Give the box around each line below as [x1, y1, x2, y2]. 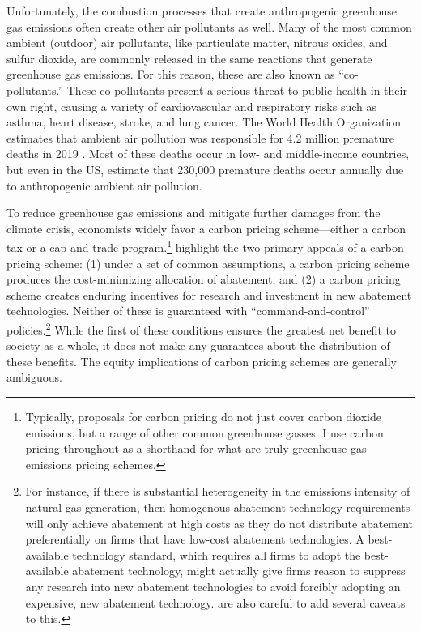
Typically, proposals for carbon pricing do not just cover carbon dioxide [25, 407, 381, 424]
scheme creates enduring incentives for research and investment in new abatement [6, 286, 412, 303]
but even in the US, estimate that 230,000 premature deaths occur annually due [6, 160, 404, 177]
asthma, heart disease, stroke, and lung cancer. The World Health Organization [6, 113, 402, 130]
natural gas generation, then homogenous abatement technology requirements [25, 498, 410, 515]
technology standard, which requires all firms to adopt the [72, 546, 361, 563]
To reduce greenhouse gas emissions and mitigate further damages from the [6, 204, 381, 221]
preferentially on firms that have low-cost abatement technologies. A [25, 531, 364, 548]
